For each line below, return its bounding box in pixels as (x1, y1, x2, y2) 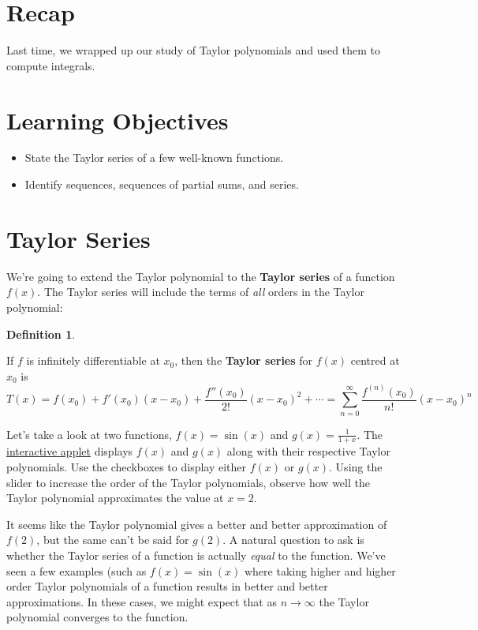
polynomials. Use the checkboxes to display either (6, 458, 247, 474)
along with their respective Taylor (226, 443, 390, 459)
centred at (350, 352, 400, 369)
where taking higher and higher (244, 562, 396, 579)
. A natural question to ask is (222, 531, 364, 548)
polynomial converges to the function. (6, 609, 189, 625)
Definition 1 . (6, 325, 76, 342)
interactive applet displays (6, 443, 133, 459)
